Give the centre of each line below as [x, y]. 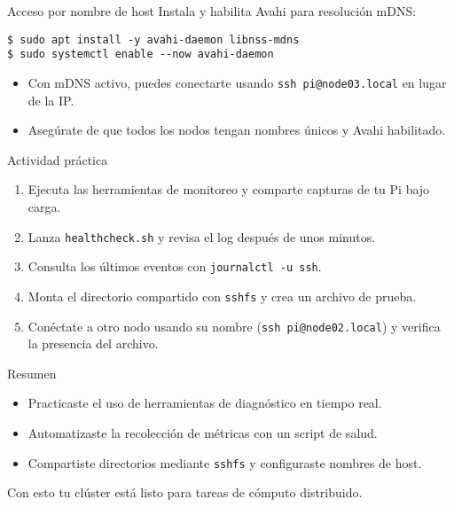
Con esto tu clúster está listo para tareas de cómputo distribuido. [185, 492]
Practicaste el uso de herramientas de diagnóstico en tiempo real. [205, 403]
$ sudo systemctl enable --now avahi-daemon [141, 55]
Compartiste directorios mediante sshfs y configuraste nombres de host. [225, 462]
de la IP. [51, 100]
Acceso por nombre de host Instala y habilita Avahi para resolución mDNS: [212, 11]
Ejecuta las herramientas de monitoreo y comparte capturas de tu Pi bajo [229, 189]
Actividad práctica [58, 159]
